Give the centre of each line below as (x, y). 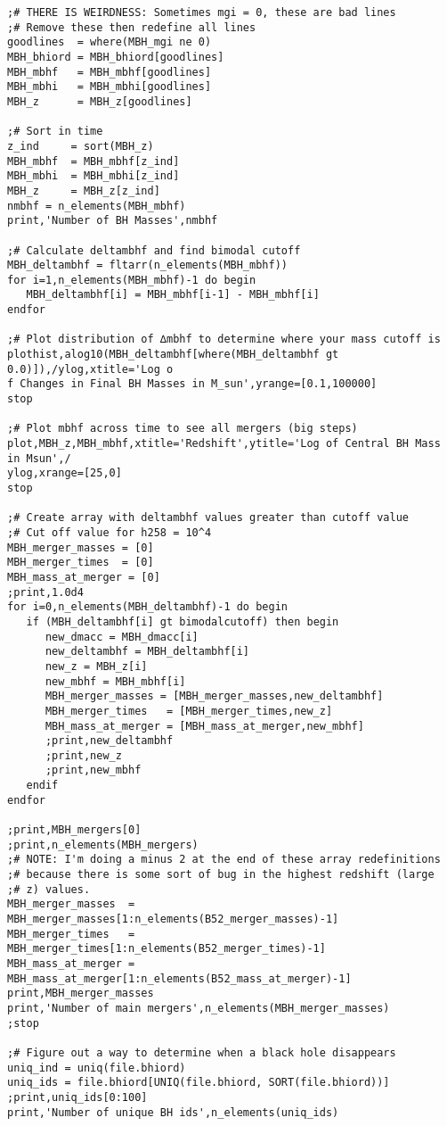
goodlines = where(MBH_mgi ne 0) (110, 42)
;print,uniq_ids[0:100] (77, 1097)
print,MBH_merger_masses (81, 994)
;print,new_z (83, 755)
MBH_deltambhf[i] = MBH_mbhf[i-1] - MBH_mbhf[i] (173, 295)
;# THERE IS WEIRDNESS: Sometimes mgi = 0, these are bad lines (202, 12)
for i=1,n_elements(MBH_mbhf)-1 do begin (132, 280)
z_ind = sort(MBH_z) (81, 146)
